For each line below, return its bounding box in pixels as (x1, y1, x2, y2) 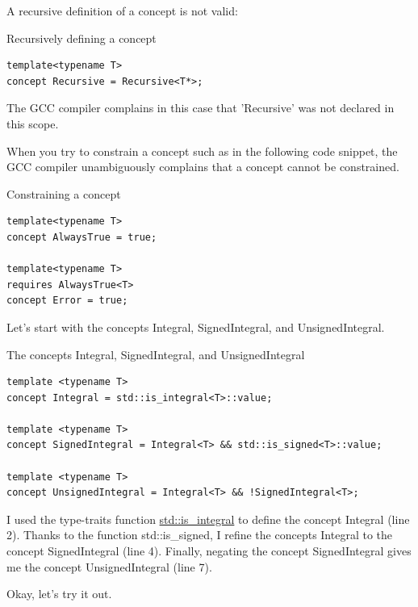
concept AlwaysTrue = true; (6, 231, 157, 243)
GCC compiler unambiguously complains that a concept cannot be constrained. (6, 158, 399, 175)
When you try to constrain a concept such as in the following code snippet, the (6, 142, 398, 159)
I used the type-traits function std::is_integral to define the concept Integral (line (6, 510, 410, 527)
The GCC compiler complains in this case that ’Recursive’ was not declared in (6, 99, 395, 116)
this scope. (6, 115, 59, 132)
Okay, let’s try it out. (6, 585, 112, 602)
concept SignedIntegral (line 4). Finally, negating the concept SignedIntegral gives (6, 542, 412, 559)
